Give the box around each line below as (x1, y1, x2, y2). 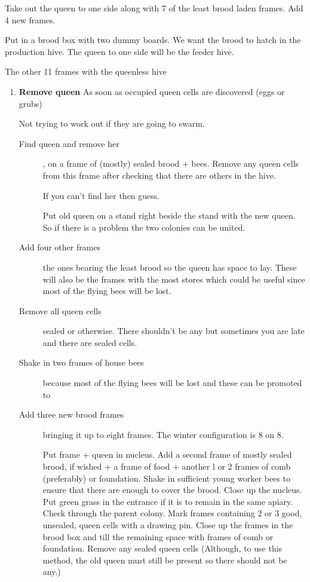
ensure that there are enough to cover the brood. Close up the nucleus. (42, 483, 302, 496)
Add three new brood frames (19, 408, 124, 421)
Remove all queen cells (19, 304, 102, 317)
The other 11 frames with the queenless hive (5, 65, 167, 78)
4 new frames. (5, 13, 56, 26)
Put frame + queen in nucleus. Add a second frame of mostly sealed (42, 448, 292, 461)
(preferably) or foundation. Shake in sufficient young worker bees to (42, 471, 290, 484)
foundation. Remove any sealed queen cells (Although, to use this (42, 542, 283, 555)
